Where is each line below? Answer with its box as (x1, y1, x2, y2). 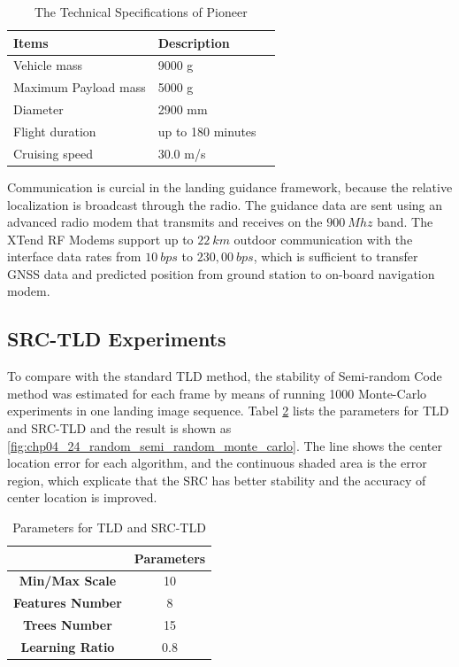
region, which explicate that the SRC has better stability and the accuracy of (7, 470, 426, 489)
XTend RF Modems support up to (7, 229, 194, 248)
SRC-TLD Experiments (7, 325, 226, 353)
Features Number (13, 593, 122, 612)
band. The (377, 213, 433, 231)
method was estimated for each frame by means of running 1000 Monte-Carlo (7, 384, 427, 402)
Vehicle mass (13, 56, 82, 74)
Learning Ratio (20, 637, 115, 655)
